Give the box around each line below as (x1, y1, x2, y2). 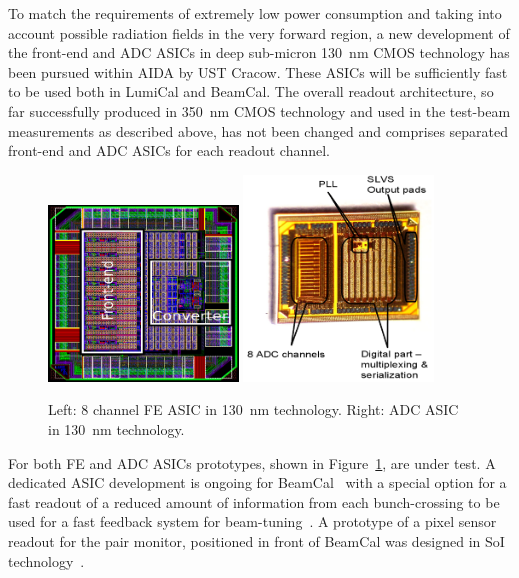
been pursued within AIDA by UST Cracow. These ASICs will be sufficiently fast (8, 61, 508, 82)
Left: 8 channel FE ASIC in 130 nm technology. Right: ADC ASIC (48, 399, 459, 420)
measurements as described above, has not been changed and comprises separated (8, 120, 509, 141)
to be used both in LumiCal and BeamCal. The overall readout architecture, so (8, 81, 494, 102)
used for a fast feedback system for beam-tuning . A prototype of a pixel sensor (8, 511, 497, 532)
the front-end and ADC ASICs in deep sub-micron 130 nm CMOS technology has (8, 42, 510, 63)
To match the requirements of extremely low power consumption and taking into (8, 3, 502, 23)
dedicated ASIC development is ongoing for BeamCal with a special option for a (8, 472, 507, 493)
